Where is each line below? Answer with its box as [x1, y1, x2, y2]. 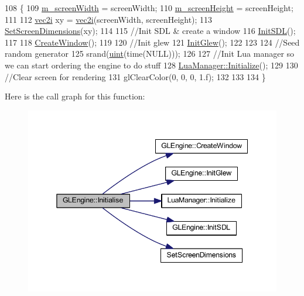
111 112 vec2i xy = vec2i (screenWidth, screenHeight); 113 [5, 13, 213, 25]
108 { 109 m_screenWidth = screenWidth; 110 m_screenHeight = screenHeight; [5, 2, 293, 13]
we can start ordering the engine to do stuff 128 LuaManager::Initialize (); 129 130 [5, 58, 298, 71]
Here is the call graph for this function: [5, 90, 145, 102]
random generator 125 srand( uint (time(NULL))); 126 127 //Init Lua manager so [5, 47, 295, 60]
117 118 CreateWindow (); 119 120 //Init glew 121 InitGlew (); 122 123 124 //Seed [5, 36, 300, 48]
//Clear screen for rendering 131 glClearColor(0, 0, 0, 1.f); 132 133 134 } [5, 70, 266, 82]
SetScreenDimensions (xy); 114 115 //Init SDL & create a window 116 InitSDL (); [5, 25, 296, 37]
